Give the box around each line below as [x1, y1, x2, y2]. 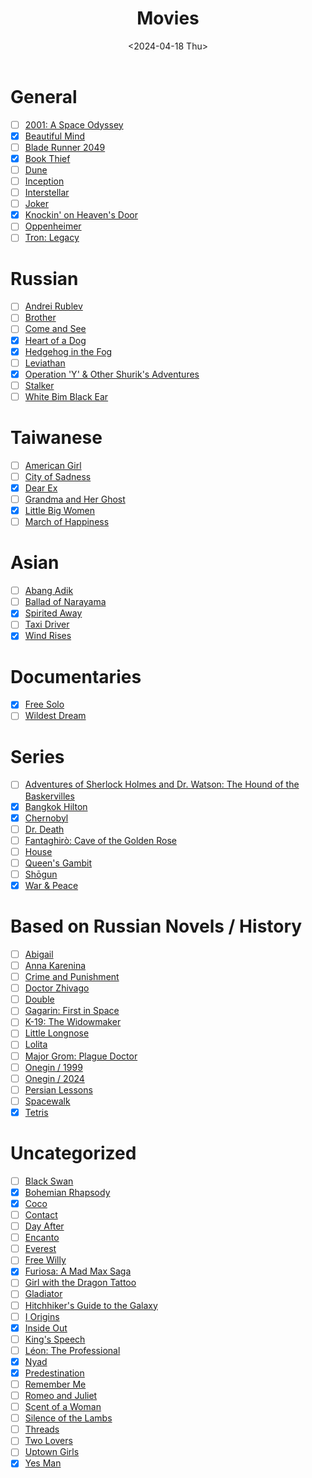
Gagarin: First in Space [24, 1005, 120, 1017]
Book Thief [24, 152, 71, 164]
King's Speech [24, 1333, 86, 1345]
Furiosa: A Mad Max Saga [24, 1265, 132, 1277]
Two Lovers [24, 1435, 73, 1447]
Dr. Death [24, 823, 65, 835]
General [10, 85, 78, 108]
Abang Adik [24, 585, 74, 597]
